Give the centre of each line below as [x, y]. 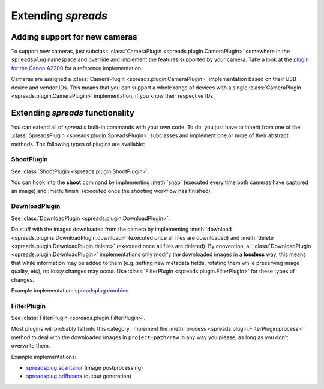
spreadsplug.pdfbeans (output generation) [79, 376]
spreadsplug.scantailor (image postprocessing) [85, 367]
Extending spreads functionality [73, 113]
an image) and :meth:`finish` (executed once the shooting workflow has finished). [112, 191]
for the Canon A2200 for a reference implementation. [77, 68]
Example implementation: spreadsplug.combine [70, 290]
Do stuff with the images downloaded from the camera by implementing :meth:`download [121, 229]
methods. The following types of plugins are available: [78, 144]
